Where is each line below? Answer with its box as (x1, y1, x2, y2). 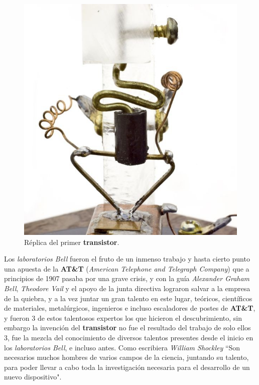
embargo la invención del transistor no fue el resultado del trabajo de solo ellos (4, 322, 251, 333)
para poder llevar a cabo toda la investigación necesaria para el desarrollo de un (4, 361, 250, 372)
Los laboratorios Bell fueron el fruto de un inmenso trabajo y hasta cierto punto (4, 253, 250, 264)
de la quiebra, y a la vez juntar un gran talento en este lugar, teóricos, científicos (4, 293, 252, 303)
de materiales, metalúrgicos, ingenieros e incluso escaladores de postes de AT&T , (4, 303, 255, 313)
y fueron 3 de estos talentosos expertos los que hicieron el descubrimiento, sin (4, 312, 242, 323)
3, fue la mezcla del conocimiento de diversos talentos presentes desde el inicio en (4, 332, 253, 342)
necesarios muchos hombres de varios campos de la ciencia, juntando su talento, (4, 352, 249, 362)
